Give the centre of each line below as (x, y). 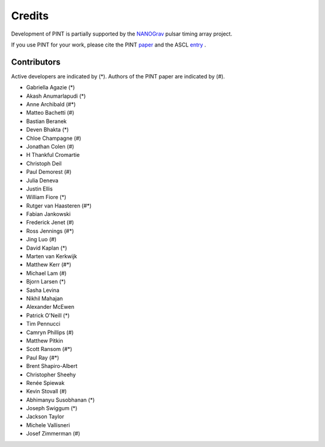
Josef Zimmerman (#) (53, 434)
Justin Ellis (39, 189)
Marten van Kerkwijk (52, 256)
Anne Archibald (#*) (51, 104)
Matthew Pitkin (45, 340)
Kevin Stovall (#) (47, 392)
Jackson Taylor (45, 417)
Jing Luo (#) (41, 239)
